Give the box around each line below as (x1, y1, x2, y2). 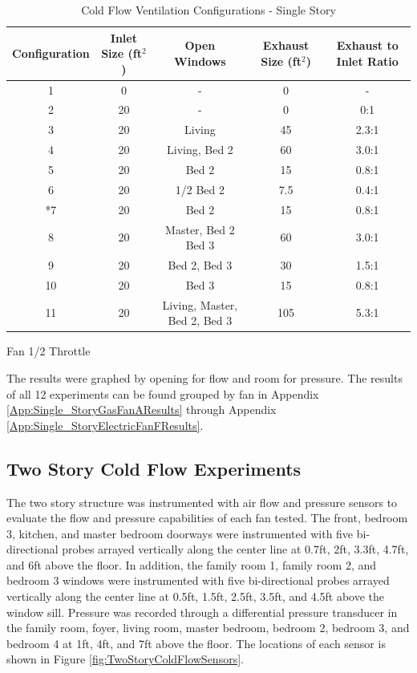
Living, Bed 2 (167, 141, 233, 158)
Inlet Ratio (336, 52, 399, 69)
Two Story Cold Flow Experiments (6, 456, 302, 480)
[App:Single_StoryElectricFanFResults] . (6, 416, 204, 433)
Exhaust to (336, 37, 399, 54)
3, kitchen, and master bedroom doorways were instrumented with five (6, 525, 354, 541)
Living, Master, (162, 296, 238, 313)
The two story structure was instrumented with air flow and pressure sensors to (6, 493, 398, 510)
